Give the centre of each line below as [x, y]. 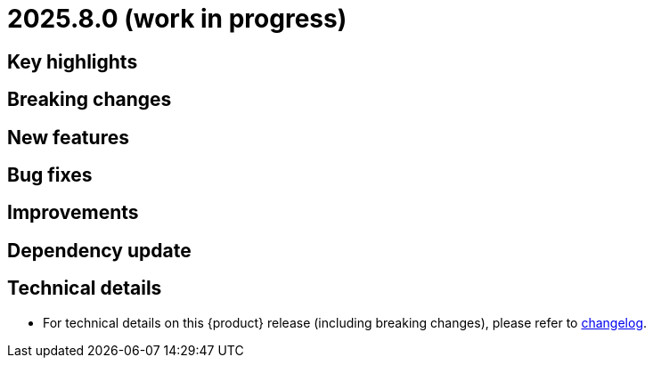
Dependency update [99, 250]
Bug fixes [50, 175]
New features [68, 137]
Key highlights [73, 61]
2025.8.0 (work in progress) [177, 19]
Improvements [73, 213]
